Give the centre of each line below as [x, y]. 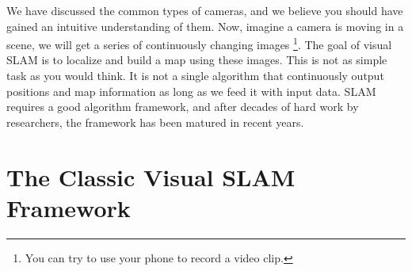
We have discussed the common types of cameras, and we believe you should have [205, 10]
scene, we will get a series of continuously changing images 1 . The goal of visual [199, 43]
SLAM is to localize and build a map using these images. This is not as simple [197, 60]
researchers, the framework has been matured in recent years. [155, 122]
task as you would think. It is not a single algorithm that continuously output [195, 76]
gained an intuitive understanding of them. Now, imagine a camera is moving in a [205, 26]
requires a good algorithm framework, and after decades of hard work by [183, 107]
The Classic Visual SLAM [151, 176]
